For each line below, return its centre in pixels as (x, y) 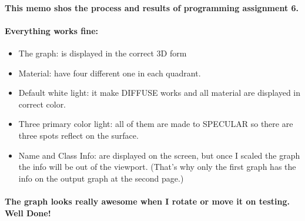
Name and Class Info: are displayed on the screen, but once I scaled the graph (159, 155)
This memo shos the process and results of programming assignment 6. (152, 7)
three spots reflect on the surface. (78, 135)
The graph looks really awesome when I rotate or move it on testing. (147, 201)
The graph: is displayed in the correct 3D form (103, 53)
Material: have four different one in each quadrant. (110, 73)
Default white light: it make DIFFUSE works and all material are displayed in (160, 93)
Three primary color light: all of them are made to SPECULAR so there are (156, 124)
